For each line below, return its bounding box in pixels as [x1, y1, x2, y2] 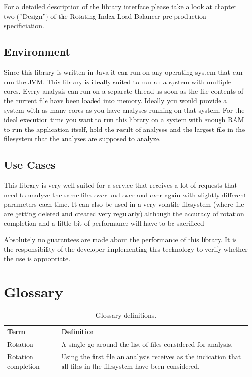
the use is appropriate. [4, 253, 71, 263]
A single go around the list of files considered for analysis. [61, 339, 233, 349]
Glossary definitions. [95, 310, 157, 320]
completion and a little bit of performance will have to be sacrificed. [4, 218, 206, 228]
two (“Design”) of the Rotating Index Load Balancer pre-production [4, 11, 206, 21]
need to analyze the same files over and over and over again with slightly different [4, 189, 247, 199]
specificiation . [4, 20, 44, 31]
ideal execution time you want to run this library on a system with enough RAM [4, 114, 244, 124]
